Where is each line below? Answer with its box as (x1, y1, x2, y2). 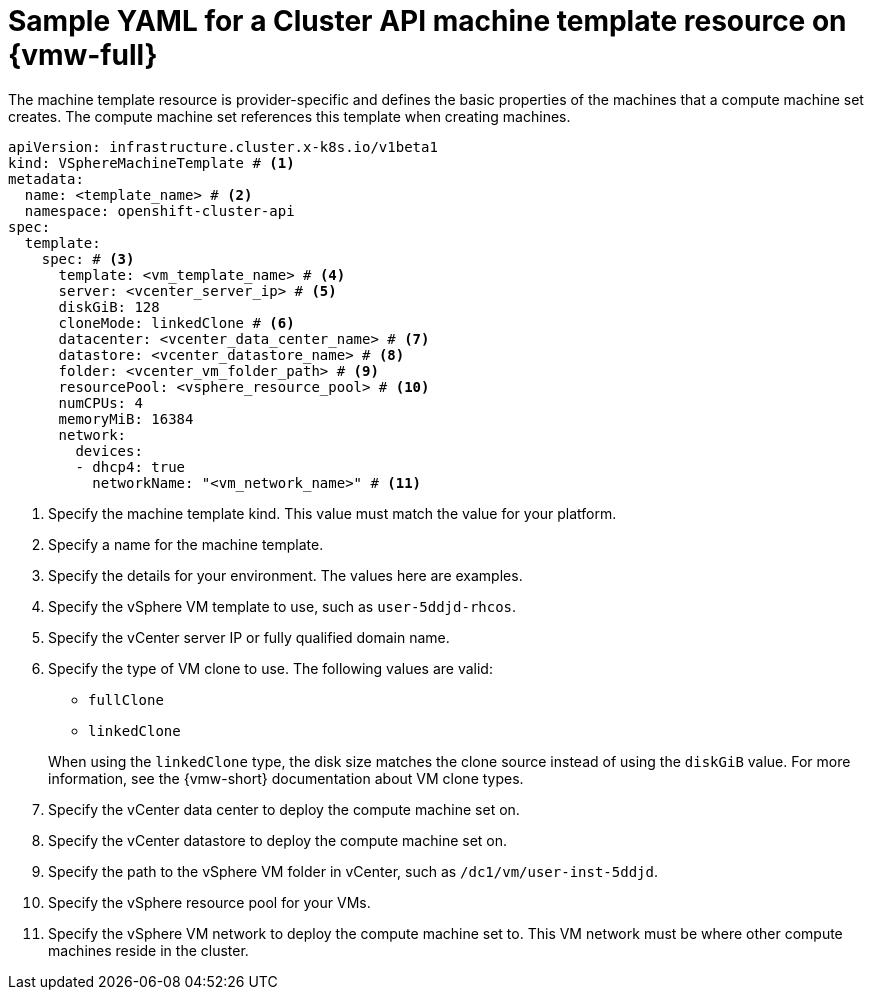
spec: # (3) (41, 250, 135, 267)
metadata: (8, 170, 84, 187)
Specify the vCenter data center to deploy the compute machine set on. (48, 800, 520, 818)
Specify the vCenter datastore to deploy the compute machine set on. (48, 831, 508, 849)
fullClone (88, 691, 164, 708)
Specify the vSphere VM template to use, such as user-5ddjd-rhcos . (48, 597, 517, 615)
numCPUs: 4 (58, 394, 143, 411)
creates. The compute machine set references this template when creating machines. (8, 107, 571, 125)
